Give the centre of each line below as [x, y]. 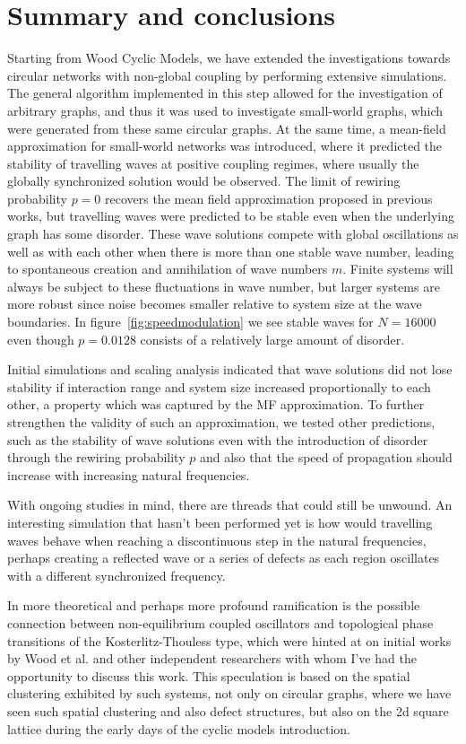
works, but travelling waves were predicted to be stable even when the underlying [231, 216]
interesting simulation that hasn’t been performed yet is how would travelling [220, 522]
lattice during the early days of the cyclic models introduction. [179, 728]
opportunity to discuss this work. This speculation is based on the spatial [209, 675]
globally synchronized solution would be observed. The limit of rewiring [204, 181]
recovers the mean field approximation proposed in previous [268, 198]
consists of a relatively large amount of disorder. [272, 339]
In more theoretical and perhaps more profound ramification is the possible [214, 605]
